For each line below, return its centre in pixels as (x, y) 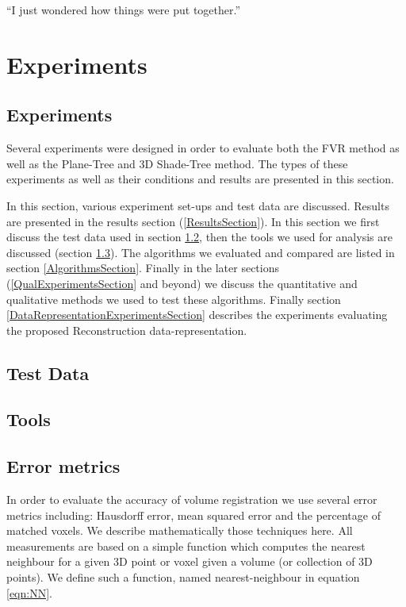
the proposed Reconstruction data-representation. (127, 330)
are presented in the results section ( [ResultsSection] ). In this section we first (193, 221)
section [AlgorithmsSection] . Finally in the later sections (143, 268)
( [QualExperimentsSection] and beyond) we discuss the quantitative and (182, 283)
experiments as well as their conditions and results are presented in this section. (200, 179)
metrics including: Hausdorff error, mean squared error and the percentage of (193, 515)
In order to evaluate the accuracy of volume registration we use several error (192, 499)
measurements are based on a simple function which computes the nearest (186, 546)
